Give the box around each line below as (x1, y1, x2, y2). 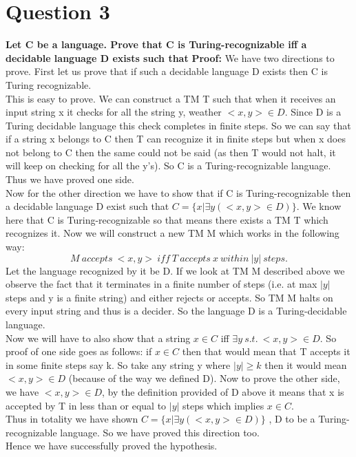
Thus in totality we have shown (6, 412, 138, 426)
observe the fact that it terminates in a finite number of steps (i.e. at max (6, 277, 317, 291)
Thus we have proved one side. (6, 172, 134, 187)
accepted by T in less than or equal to (6, 398, 167, 412)
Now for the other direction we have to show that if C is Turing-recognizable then (6, 185, 351, 200)
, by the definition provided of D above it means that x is (102, 384, 344, 398)
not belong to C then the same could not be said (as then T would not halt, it (6, 145, 336, 159)
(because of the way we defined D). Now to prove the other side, (68, 371, 340, 385)
